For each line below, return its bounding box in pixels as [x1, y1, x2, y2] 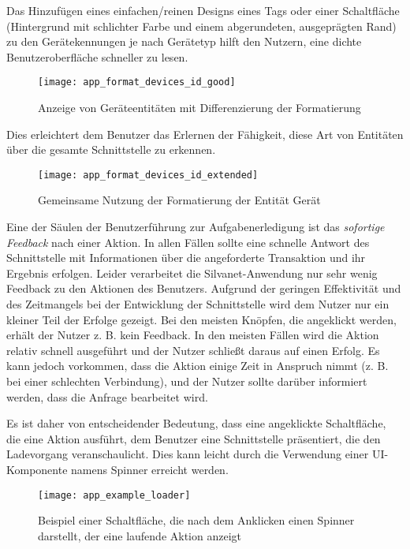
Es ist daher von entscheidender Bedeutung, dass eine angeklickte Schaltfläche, [6, 415, 386, 431]
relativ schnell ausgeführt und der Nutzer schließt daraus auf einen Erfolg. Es [6, 342, 380, 358]
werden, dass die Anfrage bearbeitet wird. [6, 388, 208, 405]
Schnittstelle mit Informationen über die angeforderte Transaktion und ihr [6, 249, 366, 266]
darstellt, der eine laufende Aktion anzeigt [38, 527, 242, 543]
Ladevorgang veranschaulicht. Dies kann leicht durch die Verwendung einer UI [6, 446, 385, 462]
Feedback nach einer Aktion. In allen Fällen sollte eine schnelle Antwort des [6, 233, 370, 250]
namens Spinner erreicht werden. [71, 461, 229, 477]
